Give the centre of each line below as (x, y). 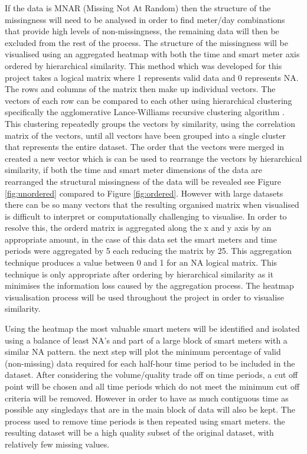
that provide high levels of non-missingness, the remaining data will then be (142, 31)
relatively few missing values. (57, 444)
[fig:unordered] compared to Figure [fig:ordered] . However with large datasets (144, 193)
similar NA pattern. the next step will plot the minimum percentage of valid (143, 352)
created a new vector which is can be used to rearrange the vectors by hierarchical (153, 158)
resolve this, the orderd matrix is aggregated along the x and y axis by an (138, 228)
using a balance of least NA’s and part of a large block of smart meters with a (146, 340)
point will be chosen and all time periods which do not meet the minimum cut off (152, 386)
